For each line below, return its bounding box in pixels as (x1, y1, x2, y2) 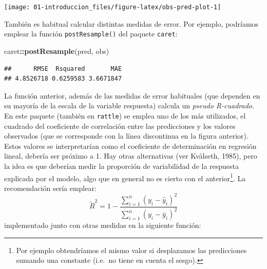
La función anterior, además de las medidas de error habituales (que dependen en (4, 90, 260, 101)
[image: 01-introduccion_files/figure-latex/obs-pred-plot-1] (4, 4, 221, 11)
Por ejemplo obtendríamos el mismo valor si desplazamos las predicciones (16, 244, 247, 255)
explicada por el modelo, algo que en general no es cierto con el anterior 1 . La (4, 171, 246, 183)
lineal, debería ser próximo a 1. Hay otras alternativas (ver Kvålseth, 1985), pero (4, 150, 257, 161)
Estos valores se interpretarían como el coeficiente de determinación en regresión (4, 140, 257, 151)
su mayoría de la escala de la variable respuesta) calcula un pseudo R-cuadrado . (4, 100, 254, 111)
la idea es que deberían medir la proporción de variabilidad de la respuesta (4, 160, 239, 171)
